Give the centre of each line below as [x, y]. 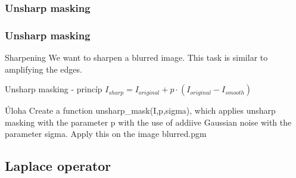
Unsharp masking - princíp [54, 89]
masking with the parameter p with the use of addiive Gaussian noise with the [148, 122]
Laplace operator [58, 166]
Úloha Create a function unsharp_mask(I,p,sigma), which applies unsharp [140, 110]
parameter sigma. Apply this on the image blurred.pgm [106, 134]
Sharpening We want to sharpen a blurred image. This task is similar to [136, 57]
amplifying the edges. [43, 69]
